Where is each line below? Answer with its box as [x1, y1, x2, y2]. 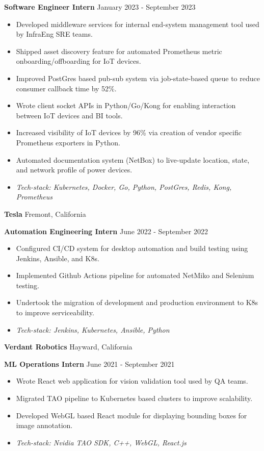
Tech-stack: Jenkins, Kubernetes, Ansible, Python [16, 324, 170, 335]
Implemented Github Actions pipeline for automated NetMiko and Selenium [16, 270, 254, 281]
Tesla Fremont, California [4, 208, 86, 219]
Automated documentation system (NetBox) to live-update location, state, [16, 154, 250, 165]
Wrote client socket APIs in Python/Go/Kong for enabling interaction [16, 100, 236, 111]
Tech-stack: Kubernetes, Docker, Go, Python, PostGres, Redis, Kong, [16, 181, 232, 192]
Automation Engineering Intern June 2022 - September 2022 [4, 225, 208, 236]
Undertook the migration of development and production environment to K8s [16, 297, 258, 308]
